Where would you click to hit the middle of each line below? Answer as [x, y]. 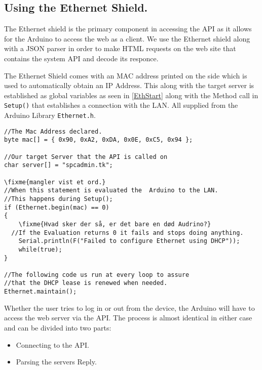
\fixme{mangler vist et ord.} [55, 182]
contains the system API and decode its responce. [81, 58]
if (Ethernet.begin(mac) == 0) [57, 207]
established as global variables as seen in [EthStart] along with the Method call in [131, 95]
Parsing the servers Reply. [56, 362]
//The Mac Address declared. [53, 131]
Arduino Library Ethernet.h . [50, 115]
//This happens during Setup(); [59, 199]
